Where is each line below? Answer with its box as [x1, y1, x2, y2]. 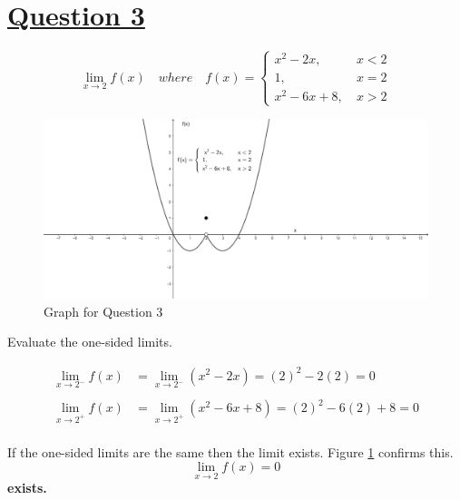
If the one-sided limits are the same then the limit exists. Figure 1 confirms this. [7, 442, 454, 461]
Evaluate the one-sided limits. [7, 332, 172, 351]
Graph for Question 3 [44, 301, 163, 320]
